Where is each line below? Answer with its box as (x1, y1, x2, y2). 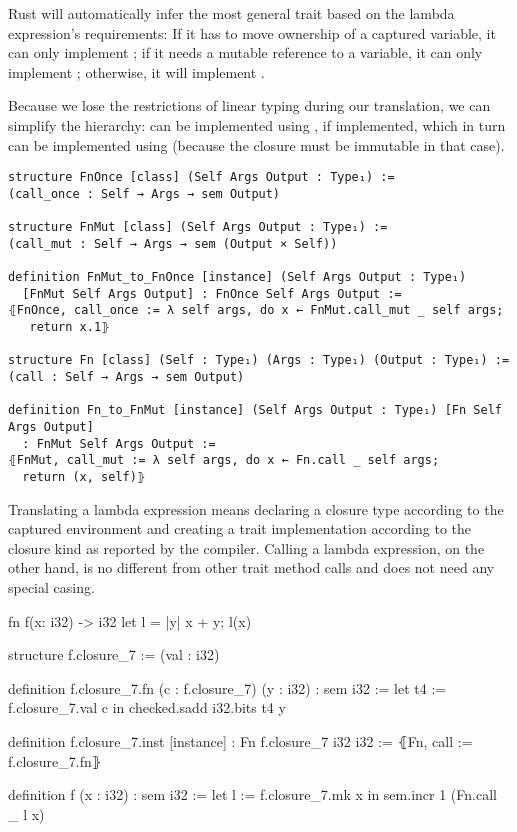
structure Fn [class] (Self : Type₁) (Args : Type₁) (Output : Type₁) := (8, 353, 510, 368)
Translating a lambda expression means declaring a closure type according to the (8, 498, 504, 519)
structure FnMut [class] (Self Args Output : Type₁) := (8, 220, 388, 235)
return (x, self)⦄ (22, 469, 146, 484)
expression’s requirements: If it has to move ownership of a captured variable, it (8, 22, 496, 43)
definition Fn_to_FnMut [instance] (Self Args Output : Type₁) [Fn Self (8, 403, 502, 418)
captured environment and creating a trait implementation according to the (8, 518, 471, 539)
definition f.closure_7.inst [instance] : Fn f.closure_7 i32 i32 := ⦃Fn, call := (8, 730, 473, 751)
